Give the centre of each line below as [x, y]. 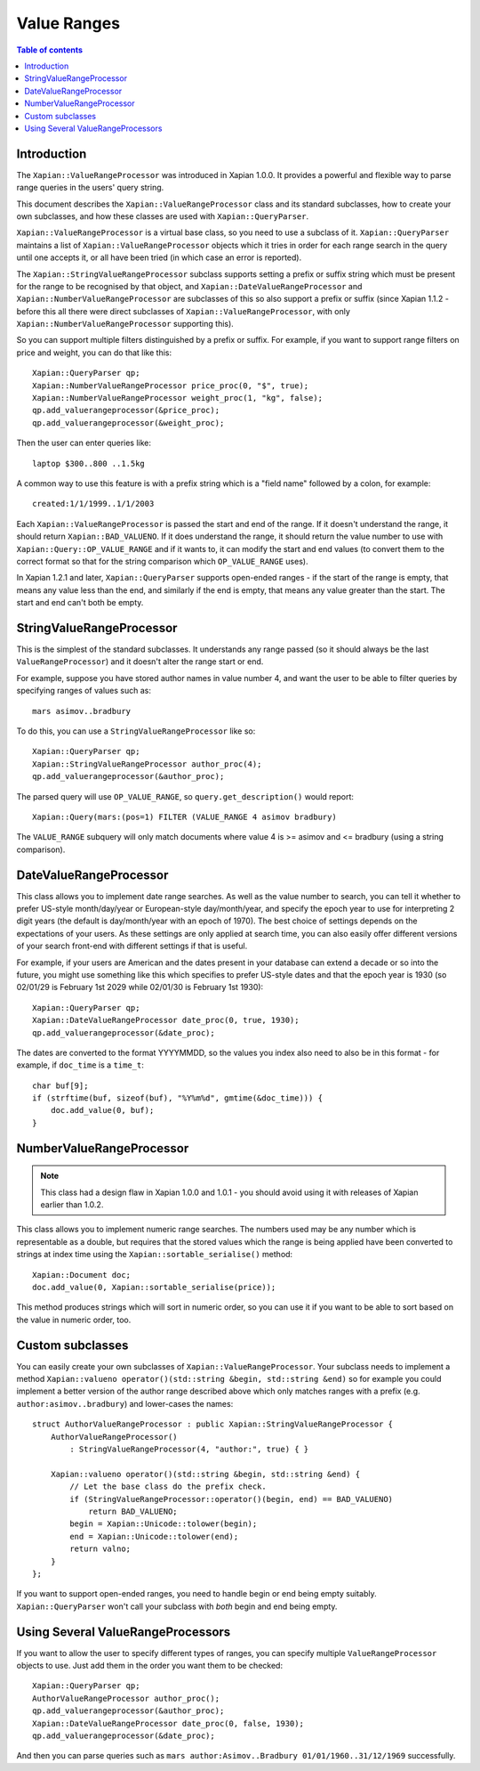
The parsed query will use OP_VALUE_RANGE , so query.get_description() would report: [185, 796]
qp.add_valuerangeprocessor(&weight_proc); [128, 422]
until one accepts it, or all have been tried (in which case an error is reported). [159, 257]
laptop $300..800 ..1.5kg [89, 463]
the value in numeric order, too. [74, 1320]
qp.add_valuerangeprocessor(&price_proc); [126, 410]
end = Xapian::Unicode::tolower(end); [154, 1536]
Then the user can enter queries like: [84, 443]
